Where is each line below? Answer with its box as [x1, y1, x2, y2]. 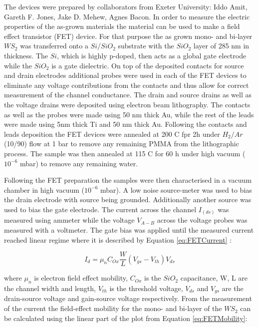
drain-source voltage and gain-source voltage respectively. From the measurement [4, 293, 252, 304]
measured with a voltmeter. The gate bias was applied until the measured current [4, 224, 254, 235]
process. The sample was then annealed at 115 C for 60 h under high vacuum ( [4, 148, 246, 158]
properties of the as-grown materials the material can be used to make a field [4, 21, 240, 31]
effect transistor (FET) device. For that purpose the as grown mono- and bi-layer [4, 30, 253, 41]
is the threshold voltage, [109, 283, 183, 294]
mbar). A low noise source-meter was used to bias [100, 184, 252, 195]
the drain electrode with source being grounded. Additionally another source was [4, 194, 252, 205]
